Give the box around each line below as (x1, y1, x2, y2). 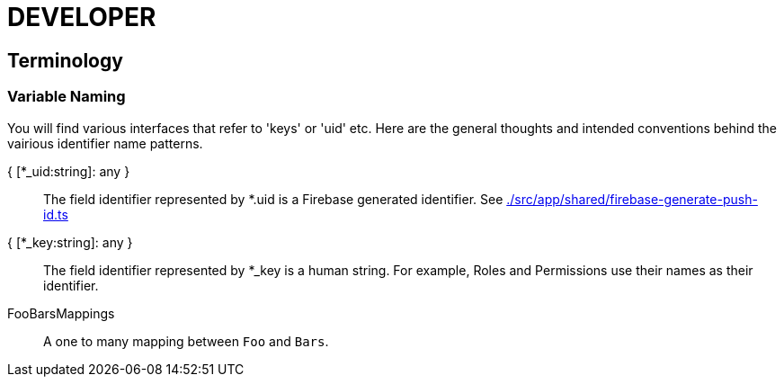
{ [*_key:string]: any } (7, 234, 133, 250)
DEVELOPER (7, 2, 156, 32)
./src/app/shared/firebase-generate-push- (506, 191, 758, 207)
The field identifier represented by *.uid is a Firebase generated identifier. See (43, 191, 503, 207)
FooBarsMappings (7, 305, 115, 321)
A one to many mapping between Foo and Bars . (43, 333, 329, 349)
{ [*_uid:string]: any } (7, 163, 130, 179)
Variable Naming (7, 87, 126, 106)
